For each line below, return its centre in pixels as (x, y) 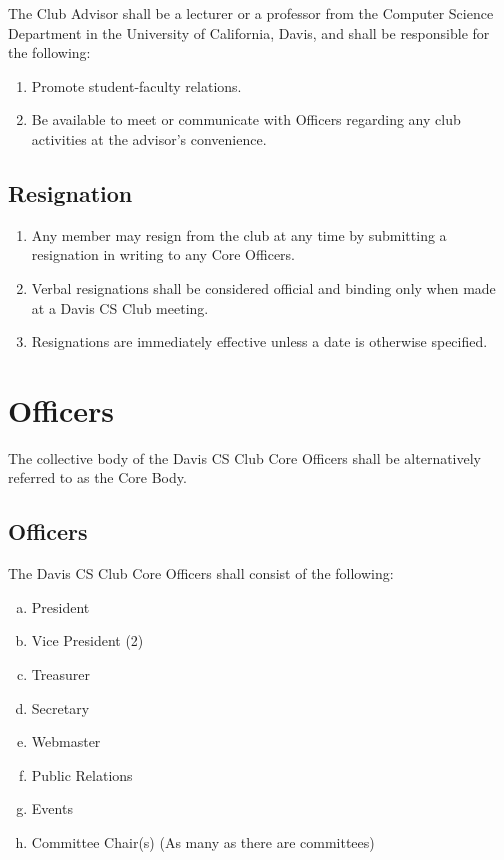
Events (52, 808)
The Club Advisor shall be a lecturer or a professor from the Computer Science (251, 13)
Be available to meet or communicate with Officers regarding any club (246, 119)
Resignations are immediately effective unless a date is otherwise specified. (259, 341)
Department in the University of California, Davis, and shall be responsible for (249, 32)
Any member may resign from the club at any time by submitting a (239, 234)
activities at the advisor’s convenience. (149, 138)
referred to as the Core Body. (97, 477)
